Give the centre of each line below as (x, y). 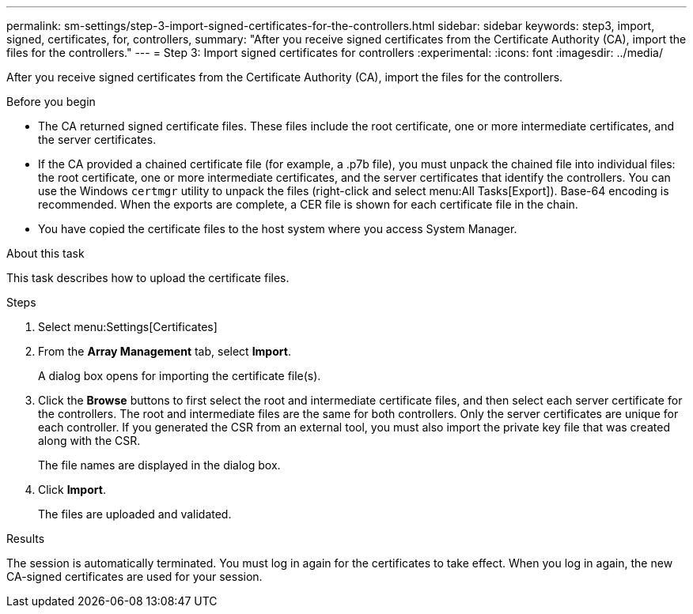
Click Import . (72, 490)
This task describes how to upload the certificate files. (148, 278)
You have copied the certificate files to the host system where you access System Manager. (278, 229)
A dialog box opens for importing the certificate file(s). (180, 376)
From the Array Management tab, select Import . (165, 351)
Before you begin (51, 102)
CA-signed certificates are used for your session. (134, 576)
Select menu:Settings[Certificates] (128, 327)
